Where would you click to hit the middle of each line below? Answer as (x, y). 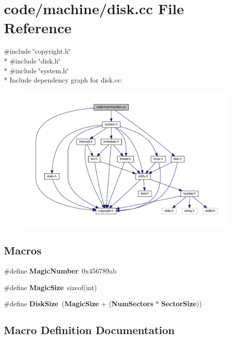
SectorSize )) (181, 304)
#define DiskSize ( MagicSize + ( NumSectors (79, 304)
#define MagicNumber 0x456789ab (60, 271)
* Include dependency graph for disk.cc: (63, 80)
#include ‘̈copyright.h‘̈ (37, 51)
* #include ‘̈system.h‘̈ (36, 70)
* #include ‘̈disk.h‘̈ (32, 60)
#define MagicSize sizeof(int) (50, 287)
